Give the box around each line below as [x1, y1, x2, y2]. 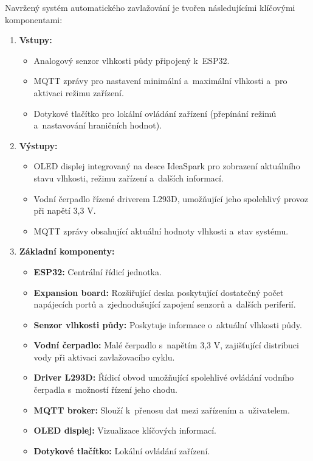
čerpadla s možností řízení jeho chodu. [33, 383, 177, 396]
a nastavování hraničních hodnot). [33, 119, 162, 132]
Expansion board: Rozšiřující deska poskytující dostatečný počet [33, 286, 284, 298]
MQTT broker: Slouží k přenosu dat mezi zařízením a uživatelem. [33, 403, 290, 416]
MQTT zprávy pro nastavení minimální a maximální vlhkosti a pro [33, 74, 287, 87]
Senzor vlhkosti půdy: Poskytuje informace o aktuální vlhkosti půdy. [33, 318, 302, 331]
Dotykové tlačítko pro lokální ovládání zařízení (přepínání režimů [33, 107, 277, 119]
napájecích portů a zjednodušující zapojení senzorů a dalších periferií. [33, 298, 296, 311]
